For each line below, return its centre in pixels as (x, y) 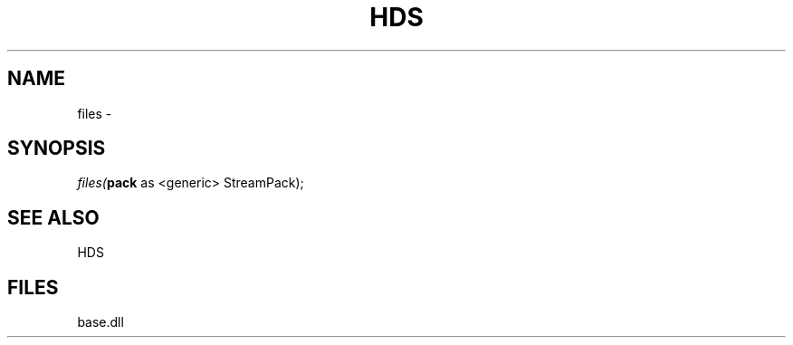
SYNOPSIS (57, 149)
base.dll (100, 322)
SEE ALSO (53, 217)
